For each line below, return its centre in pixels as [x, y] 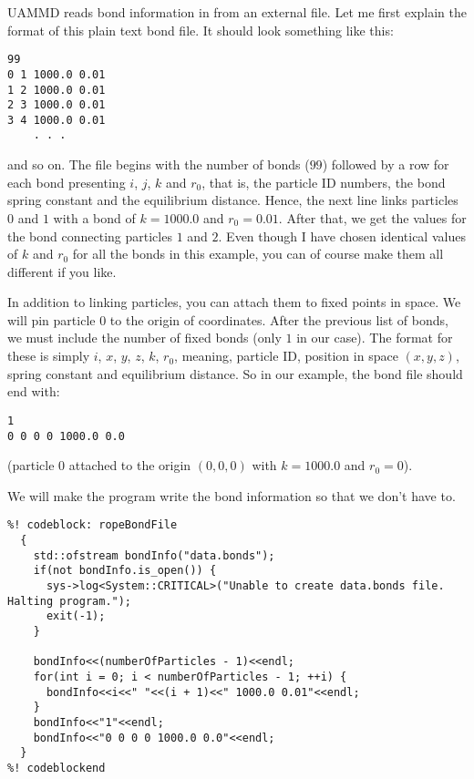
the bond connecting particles [90, 236]
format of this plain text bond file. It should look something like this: [201, 30]
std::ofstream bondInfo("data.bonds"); [154, 555]
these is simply [49, 356]
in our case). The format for [375, 338]
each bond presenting [67, 182]
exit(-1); [76, 616]
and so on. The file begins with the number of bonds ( [159, 164]
